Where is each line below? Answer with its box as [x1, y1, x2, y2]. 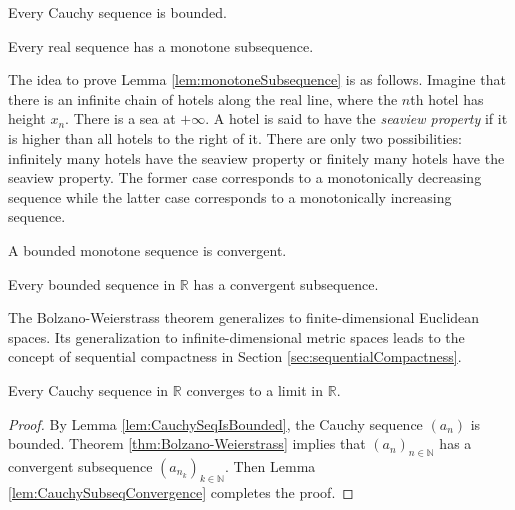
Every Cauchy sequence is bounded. [8, 2, 227, 22]
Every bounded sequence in [8, 273, 176, 294]
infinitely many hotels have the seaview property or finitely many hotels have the [8, 147, 505, 168]
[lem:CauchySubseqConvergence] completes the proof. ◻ [8, 481, 354, 502]
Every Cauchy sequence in [8, 379, 169, 400]
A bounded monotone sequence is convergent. [8, 239, 287, 260]
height [8, 108, 46, 129]
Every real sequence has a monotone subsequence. [8, 35, 314, 56]
